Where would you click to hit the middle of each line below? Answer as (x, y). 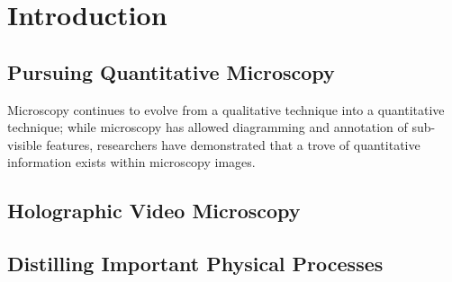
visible (25, 144)
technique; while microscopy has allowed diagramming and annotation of (208, 127)
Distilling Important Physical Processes (195, 264)
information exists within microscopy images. (131, 162)
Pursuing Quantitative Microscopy (171, 71)
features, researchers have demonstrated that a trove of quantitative (233, 144)
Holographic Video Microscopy (154, 211)
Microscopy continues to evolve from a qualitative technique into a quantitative (226, 109)
